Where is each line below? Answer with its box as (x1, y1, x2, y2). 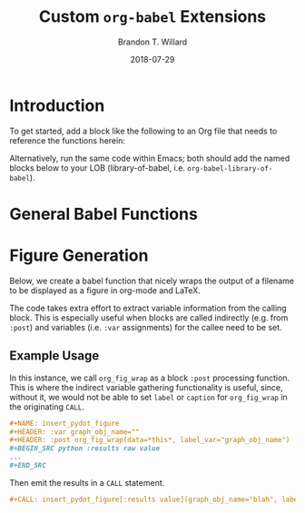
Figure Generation (9, 245, 149, 266)
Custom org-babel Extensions (38, 6, 267, 27)
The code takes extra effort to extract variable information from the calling (9, 302, 288, 313)
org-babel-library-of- (187, 163, 273, 173)
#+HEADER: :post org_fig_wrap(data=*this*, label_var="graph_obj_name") (9, 436, 290, 445)
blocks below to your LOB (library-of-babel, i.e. (9, 162, 186, 173)
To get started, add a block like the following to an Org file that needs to (9, 125, 278, 136)
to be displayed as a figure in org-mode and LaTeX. (9, 284, 202, 296)
